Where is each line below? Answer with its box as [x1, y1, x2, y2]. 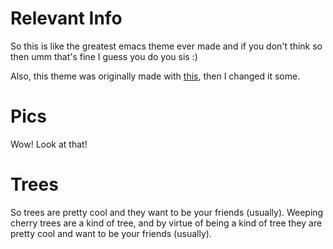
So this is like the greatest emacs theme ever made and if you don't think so [10, 40, 323, 52]
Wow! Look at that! [10, 138, 88, 150]
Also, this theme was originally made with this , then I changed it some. [10, 70, 301, 82]
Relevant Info [10, 7, 123, 30]
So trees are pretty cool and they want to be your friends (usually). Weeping [10, 206, 324, 218]
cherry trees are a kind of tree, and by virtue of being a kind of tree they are [10, 217, 323, 229]
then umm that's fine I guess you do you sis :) [10, 50, 198, 62]
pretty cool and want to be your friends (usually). [10, 227, 212, 239]
